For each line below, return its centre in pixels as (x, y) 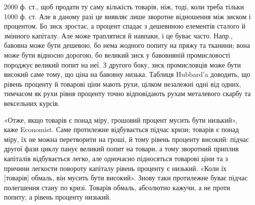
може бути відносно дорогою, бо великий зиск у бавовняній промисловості (117, 54)
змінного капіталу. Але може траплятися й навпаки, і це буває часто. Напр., (118, 35)
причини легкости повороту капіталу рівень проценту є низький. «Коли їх (115, 168)
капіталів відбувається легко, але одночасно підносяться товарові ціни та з (116, 158)
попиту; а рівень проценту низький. (57, 197)
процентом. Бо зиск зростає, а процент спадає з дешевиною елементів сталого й (125, 26)
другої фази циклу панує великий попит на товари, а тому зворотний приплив (121, 149)
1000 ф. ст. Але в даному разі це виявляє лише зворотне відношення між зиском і (127, 16)
